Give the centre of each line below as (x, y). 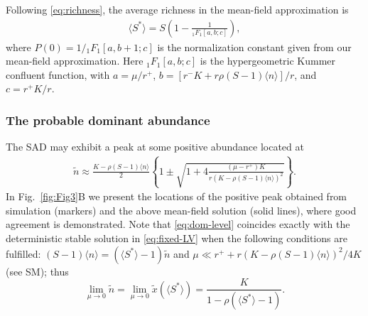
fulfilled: (23, 253)
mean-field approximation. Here (75, 61)
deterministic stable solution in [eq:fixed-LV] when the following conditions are (177, 238)
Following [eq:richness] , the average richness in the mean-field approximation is (177, 9)
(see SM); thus (37, 271)
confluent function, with (58, 74)
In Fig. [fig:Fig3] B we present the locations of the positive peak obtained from (177, 196)
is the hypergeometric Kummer (268, 61)
